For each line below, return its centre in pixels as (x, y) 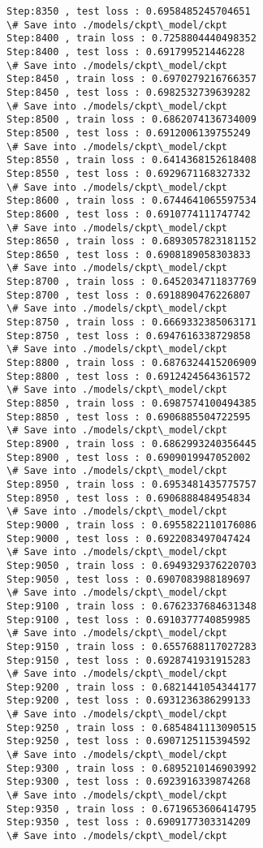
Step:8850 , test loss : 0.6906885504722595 (129, 417)
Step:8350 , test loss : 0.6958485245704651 (129, 11)
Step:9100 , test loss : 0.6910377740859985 (129, 620)
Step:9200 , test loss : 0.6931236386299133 (129, 701)
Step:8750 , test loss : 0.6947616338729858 (129, 336)
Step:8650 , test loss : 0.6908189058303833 (129, 254)
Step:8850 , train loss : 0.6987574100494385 (131, 404)
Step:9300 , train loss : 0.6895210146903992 (131, 768)
